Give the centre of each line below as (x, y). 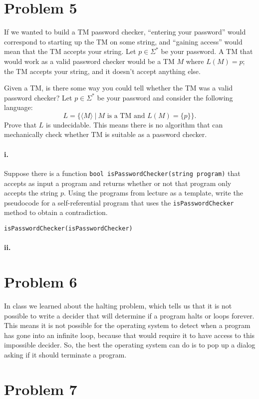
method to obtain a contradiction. (56, 212)
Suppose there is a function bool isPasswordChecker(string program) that (122, 173)
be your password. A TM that (207, 51)
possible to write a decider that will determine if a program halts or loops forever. (129, 315)
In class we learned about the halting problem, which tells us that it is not (118, 305)
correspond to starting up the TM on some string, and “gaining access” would (123, 41)
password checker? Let (38, 97)
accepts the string (31, 193)
